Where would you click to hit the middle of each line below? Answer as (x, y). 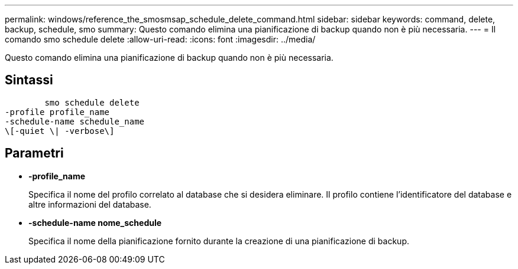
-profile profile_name (57, 112)
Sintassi (29, 80)
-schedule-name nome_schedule (95, 222)
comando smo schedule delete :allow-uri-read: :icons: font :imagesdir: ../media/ (160, 39)
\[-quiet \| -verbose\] (60, 131)
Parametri (34, 153)
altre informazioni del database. (90, 204)
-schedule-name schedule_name (75, 121)
